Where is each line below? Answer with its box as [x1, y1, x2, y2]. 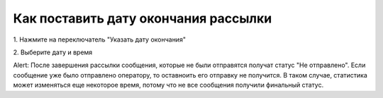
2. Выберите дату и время [13, 48, 93, 56]
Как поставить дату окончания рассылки [13, 11, 272, 26]
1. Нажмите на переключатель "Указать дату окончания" [13, 35, 186, 44]
